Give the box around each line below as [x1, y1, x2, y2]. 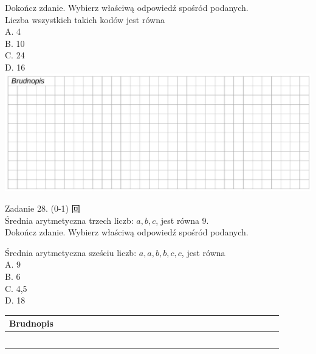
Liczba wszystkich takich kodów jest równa [5, 13, 165, 26]
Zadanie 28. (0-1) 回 [5, 202, 80, 215]
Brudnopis [9, 317, 53, 330]
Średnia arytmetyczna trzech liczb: [5, 213, 134, 226]
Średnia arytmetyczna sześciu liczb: [5, 246, 137, 259]
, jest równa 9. [156, 213, 209, 226]
